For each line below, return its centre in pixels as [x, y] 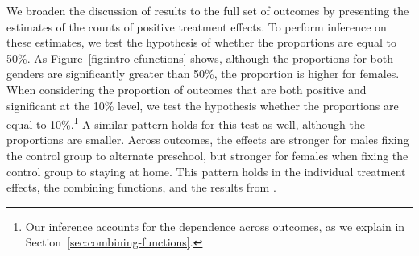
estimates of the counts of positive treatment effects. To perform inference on [197, 26]
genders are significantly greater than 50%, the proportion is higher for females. [203, 74]
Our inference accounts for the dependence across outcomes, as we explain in [215, 226]
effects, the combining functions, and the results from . [141, 187]
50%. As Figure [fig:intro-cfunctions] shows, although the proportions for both [200, 58]
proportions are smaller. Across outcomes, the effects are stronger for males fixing [208, 140]
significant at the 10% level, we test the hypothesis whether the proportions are [203, 105]
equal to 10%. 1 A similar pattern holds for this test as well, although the [186, 123]
